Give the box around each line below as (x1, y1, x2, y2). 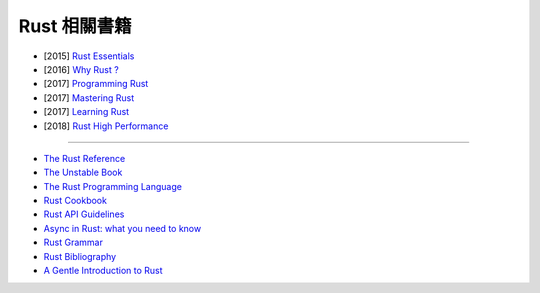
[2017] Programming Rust (43, 78, 149, 90)
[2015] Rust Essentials (43, 50, 135, 62)
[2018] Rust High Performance (43, 120, 169, 132)
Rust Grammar (43, 236, 104, 249)
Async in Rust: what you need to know (43, 222, 202, 234)
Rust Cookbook (43, 195, 107, 207)
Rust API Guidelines (43, 208, 125, 220)
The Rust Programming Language (43, 180, 182, 192)
